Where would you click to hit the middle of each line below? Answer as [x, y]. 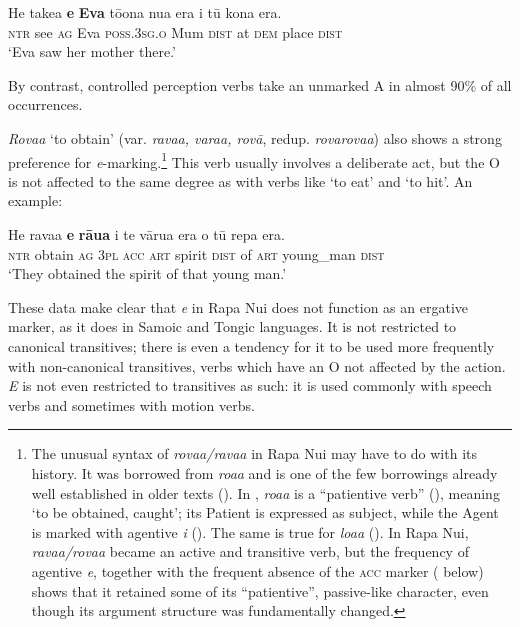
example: [35, 200]
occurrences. [45, 104]
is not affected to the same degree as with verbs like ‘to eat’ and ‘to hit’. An [240, 180]
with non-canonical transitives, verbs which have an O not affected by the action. [257, 365]
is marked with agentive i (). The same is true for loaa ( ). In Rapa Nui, [250, 531]
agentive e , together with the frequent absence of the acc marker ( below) [257, 570]
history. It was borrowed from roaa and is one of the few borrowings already [264, 472]
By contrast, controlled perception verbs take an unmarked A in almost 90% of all [260, 84]
